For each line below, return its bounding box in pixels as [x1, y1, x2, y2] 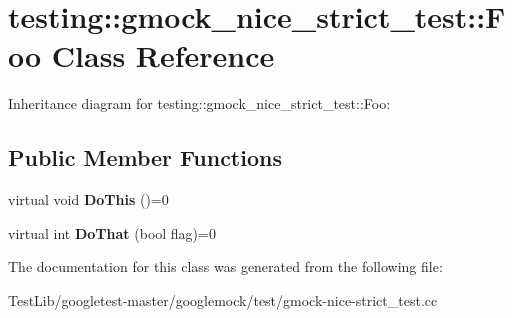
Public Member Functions [8, 142, 282, 173]
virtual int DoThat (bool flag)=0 [8, 222, 216, 243]
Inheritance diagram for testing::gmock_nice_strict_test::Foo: [8, 93, 391, 114]
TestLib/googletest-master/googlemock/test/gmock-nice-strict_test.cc [8, 289, 438, 310]
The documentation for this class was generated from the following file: [8, 256, 443, 277]
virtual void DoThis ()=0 [8, 189, 169, 210]
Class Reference [51, 35, 275, 76]
